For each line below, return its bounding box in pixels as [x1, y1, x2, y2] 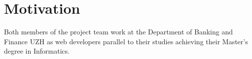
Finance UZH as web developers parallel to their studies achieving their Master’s [4, 36, 248, 46]
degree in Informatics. [4, 46, 70, 56]
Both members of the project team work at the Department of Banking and [4, 27, 233, 37]
